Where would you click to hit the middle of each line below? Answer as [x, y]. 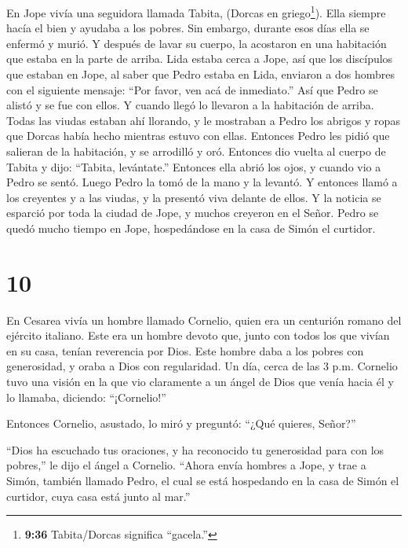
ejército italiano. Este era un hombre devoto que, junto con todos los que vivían [198, 335]
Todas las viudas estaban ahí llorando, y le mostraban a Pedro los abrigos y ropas [203, 120]
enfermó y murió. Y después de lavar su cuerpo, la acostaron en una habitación [197, 43]
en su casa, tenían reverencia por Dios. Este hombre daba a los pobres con [185, 350]
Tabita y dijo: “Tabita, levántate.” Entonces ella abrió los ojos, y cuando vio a [194, 166]
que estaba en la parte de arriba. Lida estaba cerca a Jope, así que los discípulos [200, 59]
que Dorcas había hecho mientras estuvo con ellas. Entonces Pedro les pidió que [198, 136]
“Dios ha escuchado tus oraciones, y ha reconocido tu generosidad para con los [195, 449]
